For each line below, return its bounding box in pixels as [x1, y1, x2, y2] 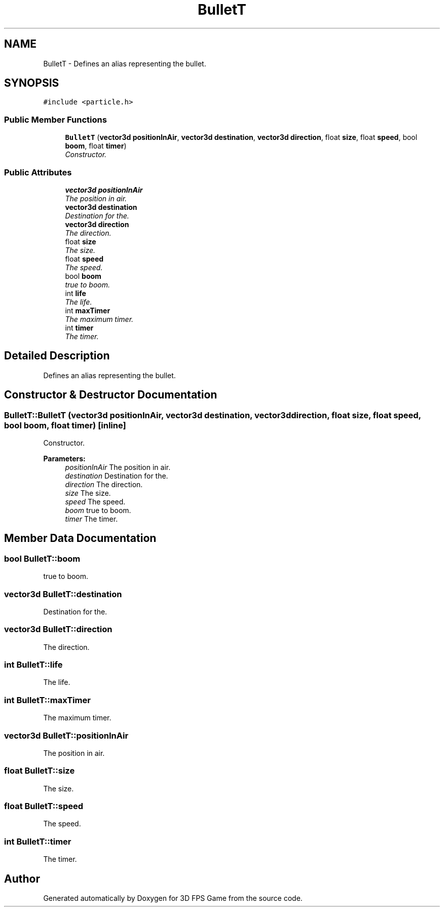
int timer [65, 323, 94, 332]
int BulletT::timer [4, 836, 71, 847]
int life [65, 288, 86, 298]
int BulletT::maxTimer [4, 695, 91, 705]
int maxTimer [65, 306, 110, 315]
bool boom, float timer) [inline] [4, 420, 126, 430]
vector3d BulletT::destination [4, 589, 122, 599]
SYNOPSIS [4, 77, 59, 90]
